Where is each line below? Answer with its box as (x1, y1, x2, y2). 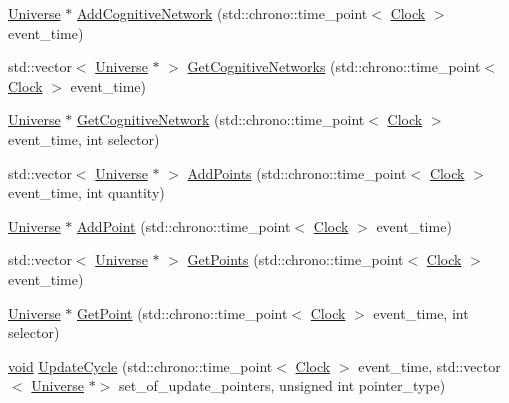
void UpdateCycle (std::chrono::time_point (8, 355, 273, 376)
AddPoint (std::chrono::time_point (76, 215, 291, 236)
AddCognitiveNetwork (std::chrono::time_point (76, 3, 368, 23)
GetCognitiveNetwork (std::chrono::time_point (76, 109, 365, 130)
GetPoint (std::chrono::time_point (76, 302, 288, 323)
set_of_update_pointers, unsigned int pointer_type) (118, 375, 446, 396)
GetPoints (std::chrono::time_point (187, 249, 404, 270)
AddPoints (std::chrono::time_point (187, 162, 407, 183)
